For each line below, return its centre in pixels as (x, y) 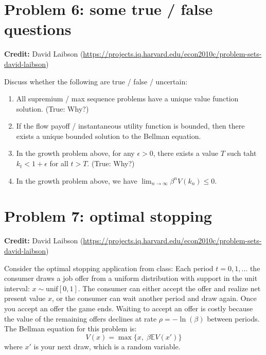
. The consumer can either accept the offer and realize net (169, 288)
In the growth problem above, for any (75, 153)
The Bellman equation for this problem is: (70, 329)
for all (59, 163)
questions (38, 29)
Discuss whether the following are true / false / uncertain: (96, 81)
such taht (242, 153)
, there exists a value (185, 153)
